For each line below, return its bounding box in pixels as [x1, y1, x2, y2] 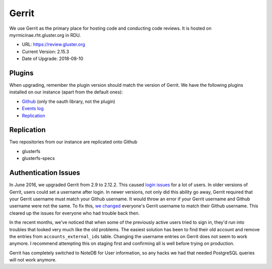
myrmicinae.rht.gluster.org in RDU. [9, 32, 81, 38]
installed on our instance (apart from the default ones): [9, 89, 123, 95]
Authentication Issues [9, 169, 81, 177]
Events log [22, 105, 44, 112]
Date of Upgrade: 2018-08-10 [22, 56, 84, 62]
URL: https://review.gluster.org [22, 41, 86, 47]
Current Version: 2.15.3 [22, 48, 70, 55]
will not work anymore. [9, 257, 57, 263]
